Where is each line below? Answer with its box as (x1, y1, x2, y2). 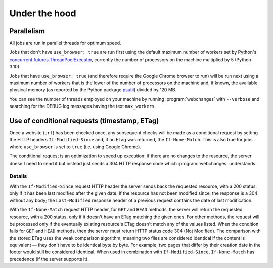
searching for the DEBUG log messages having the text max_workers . (9, 103, 156, 110)
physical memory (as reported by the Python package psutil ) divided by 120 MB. (9, 87, 177, 93)
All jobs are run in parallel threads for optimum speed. (9, 40, 121, 46)
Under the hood (9, 8, 76, 19)
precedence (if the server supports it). (9, 256, 89, 262)
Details (9, 173, 27, 180)
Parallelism (9, 27, 45, 35)
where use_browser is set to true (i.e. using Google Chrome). (9, 144, 142, 150)
